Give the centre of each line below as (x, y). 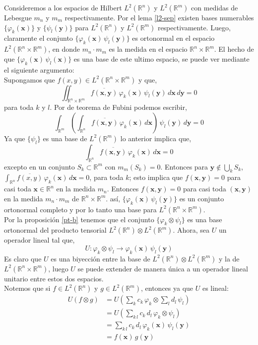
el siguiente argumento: (39, 69)
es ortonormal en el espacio (173, 38)
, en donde (64, 49)
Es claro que (23, 258)
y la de (229, 258)
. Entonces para (184, 166)
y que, (148, 79)
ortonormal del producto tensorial (55, 230)
